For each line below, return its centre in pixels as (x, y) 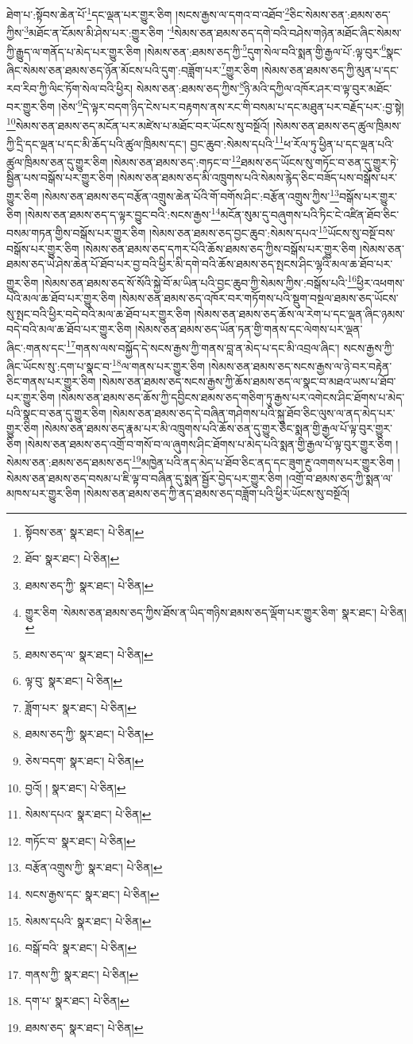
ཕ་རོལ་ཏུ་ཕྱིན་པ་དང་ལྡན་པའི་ (339, 143)
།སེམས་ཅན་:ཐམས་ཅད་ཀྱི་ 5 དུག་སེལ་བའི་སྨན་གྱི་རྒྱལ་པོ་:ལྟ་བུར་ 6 (266, 50)
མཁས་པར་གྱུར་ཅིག (43, 493)
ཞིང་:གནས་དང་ (37, 347)
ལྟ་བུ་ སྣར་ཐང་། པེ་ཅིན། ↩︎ (73, 681)
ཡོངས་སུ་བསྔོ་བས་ (361, 233)
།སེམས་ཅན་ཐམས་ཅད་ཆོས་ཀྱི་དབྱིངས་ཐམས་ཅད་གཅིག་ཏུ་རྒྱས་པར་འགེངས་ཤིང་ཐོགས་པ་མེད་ (232, 397)
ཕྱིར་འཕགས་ (381, 282)
